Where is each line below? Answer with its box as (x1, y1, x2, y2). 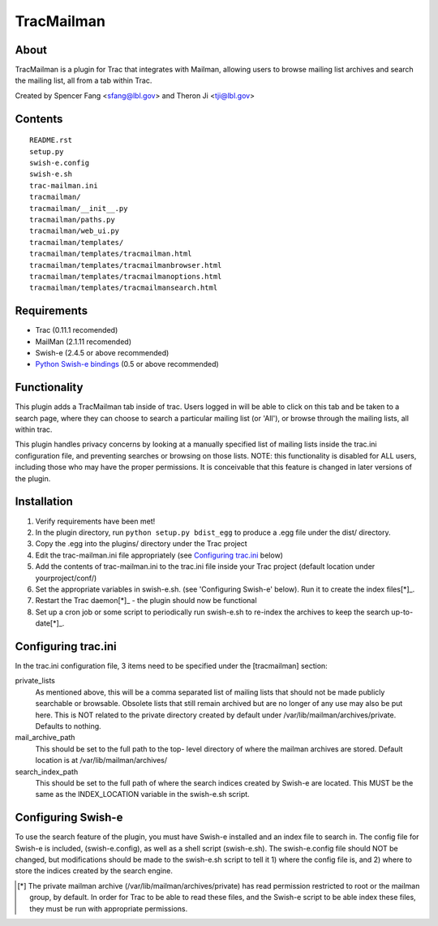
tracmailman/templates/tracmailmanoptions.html (29, 272, 222, 281)
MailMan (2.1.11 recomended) (35, 337, 132, 347)
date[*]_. (35, 618, 65, 628)
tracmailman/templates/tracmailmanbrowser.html (29, 261, 222, 269)
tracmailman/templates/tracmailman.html (29, 249, 192, 259)
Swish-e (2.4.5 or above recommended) (35, 348, 170, 358)
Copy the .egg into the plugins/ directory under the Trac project (35, 539, 247, 549)
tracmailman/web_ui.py (29, 226, 120, 235)
